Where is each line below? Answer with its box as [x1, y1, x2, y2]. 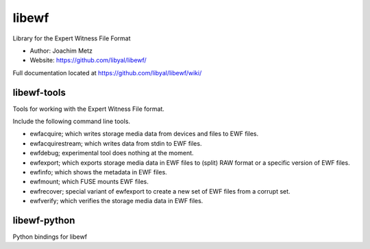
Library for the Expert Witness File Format [12, 34, 131, 42]
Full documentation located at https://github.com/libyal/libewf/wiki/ [12, 68, 202, 77]
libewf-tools [12, 86, 66, 99]
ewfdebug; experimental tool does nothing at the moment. [29, 149, 195, 157]
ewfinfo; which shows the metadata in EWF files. [29, 168, 167, 176]
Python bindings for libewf [12, 233, 88, 241]
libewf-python [12, 214, 75, 226]
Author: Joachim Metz [29, 47, 92, 55]
